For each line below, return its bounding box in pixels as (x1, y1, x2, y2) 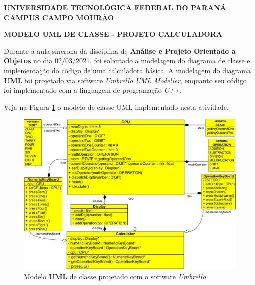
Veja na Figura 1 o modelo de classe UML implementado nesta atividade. (4, 101, 229, 112)
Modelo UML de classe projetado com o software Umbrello (24, 271, 206, 281)
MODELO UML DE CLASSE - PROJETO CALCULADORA (4, 29, 222, 39)
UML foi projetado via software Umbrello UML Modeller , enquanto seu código (4, 75, 247, 85)
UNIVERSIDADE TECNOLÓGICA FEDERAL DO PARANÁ (4, 2, 226, 12)
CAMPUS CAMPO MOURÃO (4, 12, 114, 22)
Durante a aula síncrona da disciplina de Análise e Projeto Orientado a (4, 45, 236, 56)
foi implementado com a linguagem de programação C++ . (4, 85, 182, 95)
